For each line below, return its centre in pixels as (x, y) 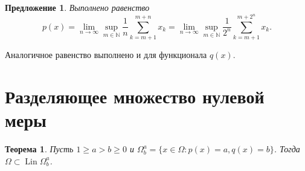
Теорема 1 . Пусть (39, 149)
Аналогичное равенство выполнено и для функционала (106, 55)
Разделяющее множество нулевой (135, 96)
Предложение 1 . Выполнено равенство (77, 7)
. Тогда (287, 149)
